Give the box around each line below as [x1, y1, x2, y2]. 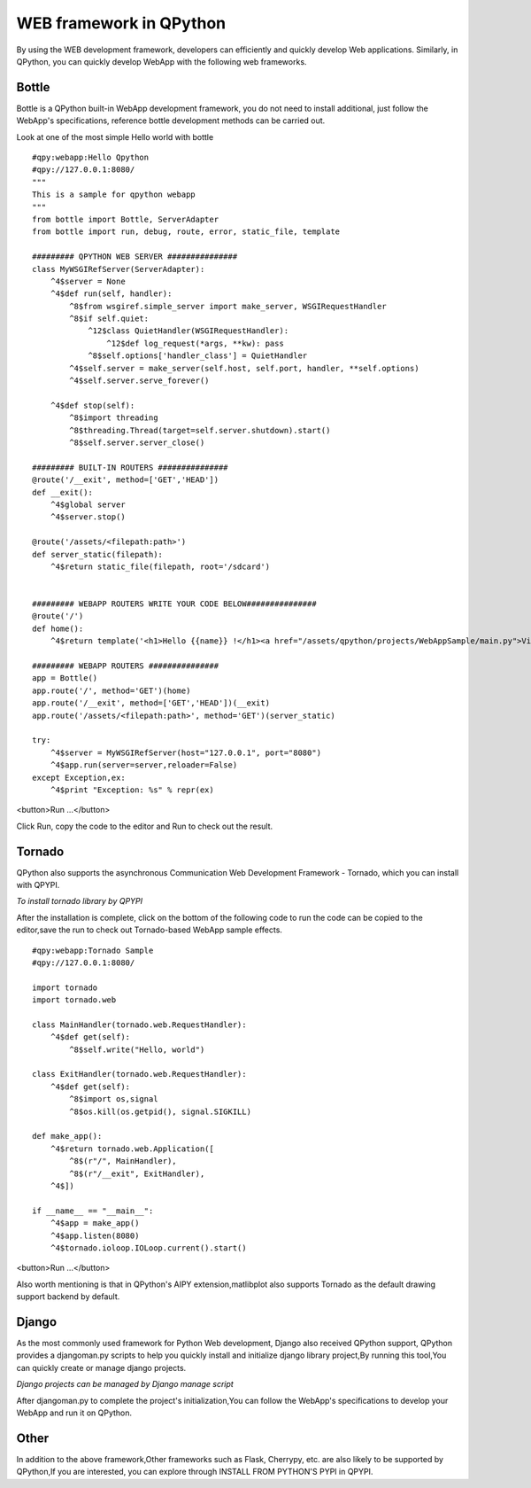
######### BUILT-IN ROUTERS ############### [32, 462, 229, 472]
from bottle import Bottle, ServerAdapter [32, 214, 219, 224]
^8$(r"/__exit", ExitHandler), [69, 1168, 205, 1179]
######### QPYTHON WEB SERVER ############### [32, 252, 238, 261]
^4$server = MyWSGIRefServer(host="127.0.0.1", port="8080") [50, 747, 322, 758]
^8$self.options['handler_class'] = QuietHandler [88, 351, 308, 361]
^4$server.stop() [50, 512, 126, 522]
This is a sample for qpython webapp [32, 190, 196, 199]
